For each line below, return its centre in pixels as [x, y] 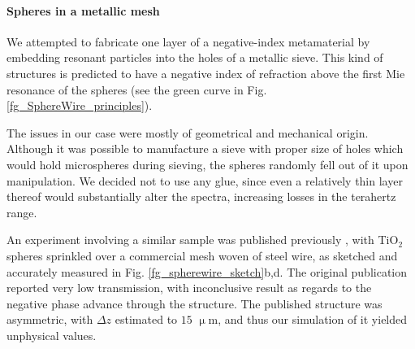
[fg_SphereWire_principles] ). [80, 105]
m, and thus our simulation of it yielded [308, 319]
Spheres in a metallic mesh [83, 10]
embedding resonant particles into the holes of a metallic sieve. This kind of [195, 57]
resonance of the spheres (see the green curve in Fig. [137, 89]
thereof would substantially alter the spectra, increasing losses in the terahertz [201, 196]
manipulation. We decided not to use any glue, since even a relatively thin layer [205, 180]
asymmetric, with [50, 319]
